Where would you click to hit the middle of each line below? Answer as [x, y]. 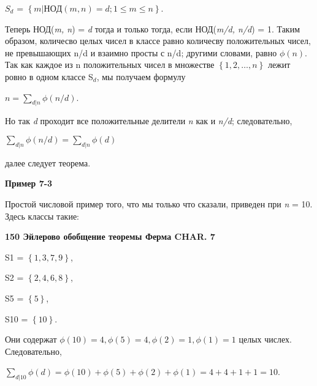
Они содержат [31, 339]
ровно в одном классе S [49, 76]
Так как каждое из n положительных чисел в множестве [110, 65]
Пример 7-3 [29, 183]
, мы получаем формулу [141, 76]
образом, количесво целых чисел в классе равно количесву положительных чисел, [158, 41]
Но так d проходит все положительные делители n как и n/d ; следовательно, [149, 121]
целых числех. [265, 339]
